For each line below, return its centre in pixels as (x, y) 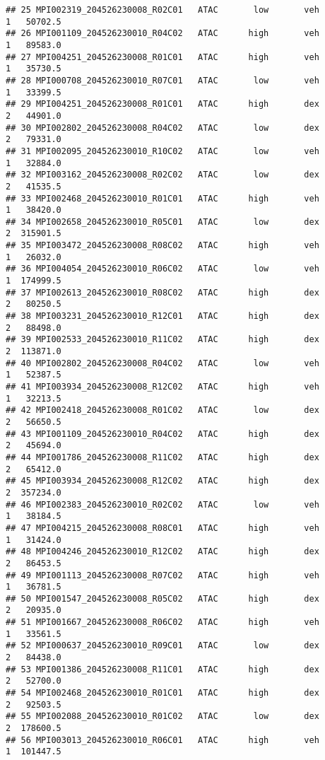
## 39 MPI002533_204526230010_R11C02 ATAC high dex (162, 340)
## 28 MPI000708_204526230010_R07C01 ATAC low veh (162, 80)
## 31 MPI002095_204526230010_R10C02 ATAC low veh (162, 151)
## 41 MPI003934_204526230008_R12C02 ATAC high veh (162, 387)
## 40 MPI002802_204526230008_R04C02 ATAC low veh (162, 363)
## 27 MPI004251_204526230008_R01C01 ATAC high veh (162, 57)
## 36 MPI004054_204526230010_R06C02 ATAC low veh (162, 269)
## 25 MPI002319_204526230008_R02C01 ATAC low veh (162, 10)
